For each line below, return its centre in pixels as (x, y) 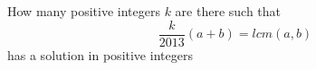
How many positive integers (84, 11)
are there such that (228, 11)
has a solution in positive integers (100, 54)
